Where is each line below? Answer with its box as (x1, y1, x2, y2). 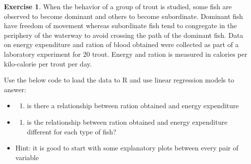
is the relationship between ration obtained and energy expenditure (27, 116, 228, 127)
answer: (4, 84, 26, 94)
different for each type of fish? (27, 126, 116, 136)
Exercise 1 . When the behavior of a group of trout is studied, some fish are (4, 1, 232, 11)
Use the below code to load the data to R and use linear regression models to (4, 75, 234, 85)
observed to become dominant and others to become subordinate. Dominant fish (4, 11, 243, 21)
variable (15, 152, 39, 162)
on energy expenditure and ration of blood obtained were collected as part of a (4, 39, 239, 49)
